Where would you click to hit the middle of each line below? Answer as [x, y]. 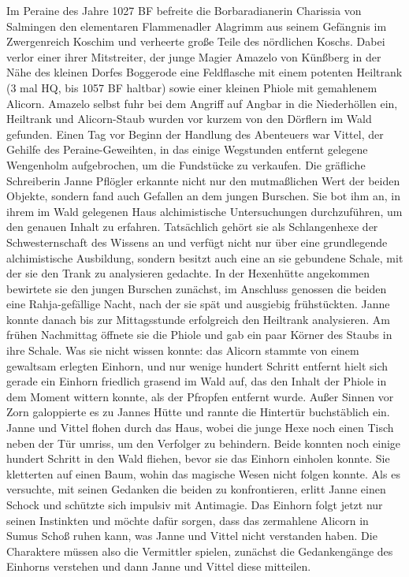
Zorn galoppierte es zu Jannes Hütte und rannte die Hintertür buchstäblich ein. [198, 412]
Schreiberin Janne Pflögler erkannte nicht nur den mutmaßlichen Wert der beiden [203, 180]
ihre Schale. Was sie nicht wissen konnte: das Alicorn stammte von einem [183, 350]
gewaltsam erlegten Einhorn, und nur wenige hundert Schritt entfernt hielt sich [197, 365]
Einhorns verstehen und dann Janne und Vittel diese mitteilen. [159, 566]
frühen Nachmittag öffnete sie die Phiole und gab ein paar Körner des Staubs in [199, 335]
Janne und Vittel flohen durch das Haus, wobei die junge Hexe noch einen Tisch [200, 428]
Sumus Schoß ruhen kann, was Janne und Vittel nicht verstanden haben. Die [192, 536]
